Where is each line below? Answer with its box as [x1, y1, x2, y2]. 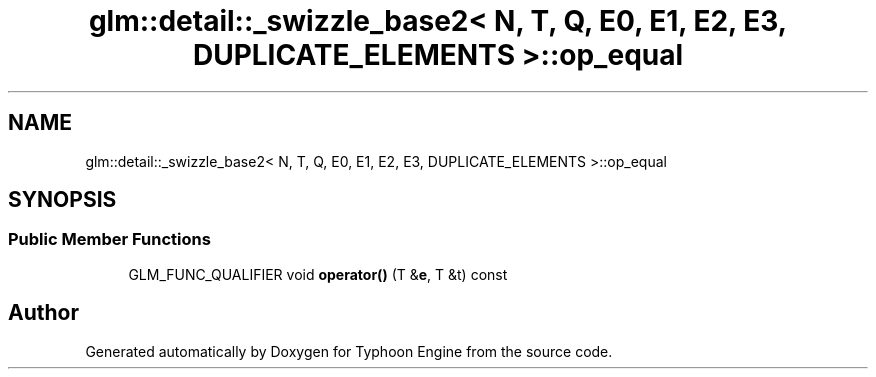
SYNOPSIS [8, 187, 117, 213]
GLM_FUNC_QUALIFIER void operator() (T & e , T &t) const [128, 265, 508, 283]
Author [8, 300, 79, 326]
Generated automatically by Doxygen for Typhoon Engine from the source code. [85, 342, 613, 360]
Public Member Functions [8, 229, 211, 250]
